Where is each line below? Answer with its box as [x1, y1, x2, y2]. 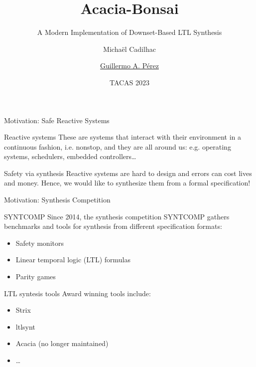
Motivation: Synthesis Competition [4, 194, 111, 205]
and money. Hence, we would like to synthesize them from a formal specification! [4, 178, 251, 188]
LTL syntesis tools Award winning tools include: [4, 288, 151, 298]
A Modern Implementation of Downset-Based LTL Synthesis [37, 27, 222, 37]
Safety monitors [15, 237, 64, 248]
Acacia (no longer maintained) [15, 338, 109, 349]
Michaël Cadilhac [103, 43, 156, 54]
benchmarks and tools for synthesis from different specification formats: [4, 221, 222, 231]
